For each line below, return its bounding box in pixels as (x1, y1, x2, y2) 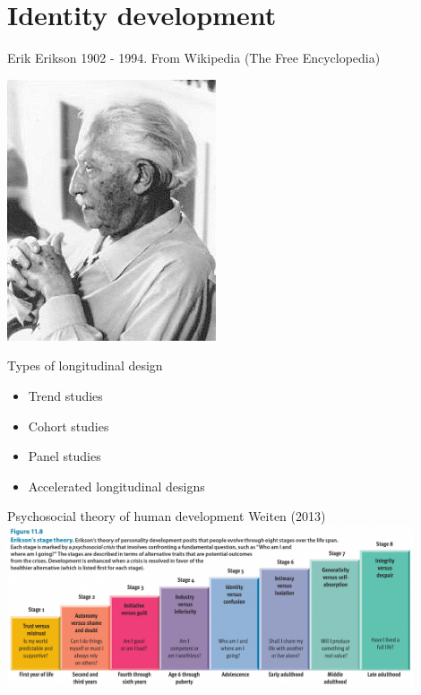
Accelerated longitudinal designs (28, 476, 205, 495)
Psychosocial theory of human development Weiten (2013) (7, 507, 326, 526)
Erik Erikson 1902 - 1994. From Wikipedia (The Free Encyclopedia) (7, 48, 381, 67)
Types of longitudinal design (7, 356, 163, 375)
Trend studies (28, 386, 103, 404)
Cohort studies (28, 416, 109, 435)
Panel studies (28, 447, 101, 465)
